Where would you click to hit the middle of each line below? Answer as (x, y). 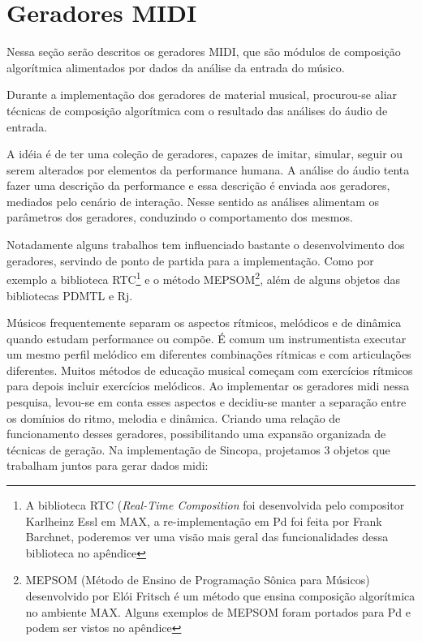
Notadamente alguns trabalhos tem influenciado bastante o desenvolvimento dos (206, 245)
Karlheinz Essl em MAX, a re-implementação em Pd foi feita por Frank (204, 521)
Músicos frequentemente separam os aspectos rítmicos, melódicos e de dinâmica (204, 323)
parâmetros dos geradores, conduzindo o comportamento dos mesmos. (180, 217)
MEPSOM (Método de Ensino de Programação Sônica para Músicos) (198, 580)
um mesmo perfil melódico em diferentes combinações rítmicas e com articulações (209, 354)
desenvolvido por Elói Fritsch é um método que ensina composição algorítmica (220, 596)
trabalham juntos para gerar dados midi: (108, 465)
